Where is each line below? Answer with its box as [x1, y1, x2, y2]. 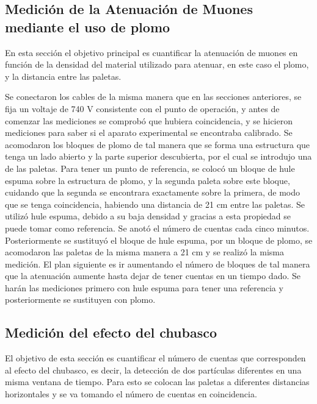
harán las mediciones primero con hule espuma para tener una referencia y [5, 281, 283, 294]
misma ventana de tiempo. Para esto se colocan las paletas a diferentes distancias [5, 375, 310, 388]
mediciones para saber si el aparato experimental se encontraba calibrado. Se [5, 126, 293, 139]
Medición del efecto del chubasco [5, 323, 217, 342]
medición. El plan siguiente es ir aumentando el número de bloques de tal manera [5, 257, 310, 270]
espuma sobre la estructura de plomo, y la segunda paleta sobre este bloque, [5, 174, 290, 186]
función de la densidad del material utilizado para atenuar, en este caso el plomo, [5, 58, 309, 71]
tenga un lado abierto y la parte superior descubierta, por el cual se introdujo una [5, 150, 312, 163]
